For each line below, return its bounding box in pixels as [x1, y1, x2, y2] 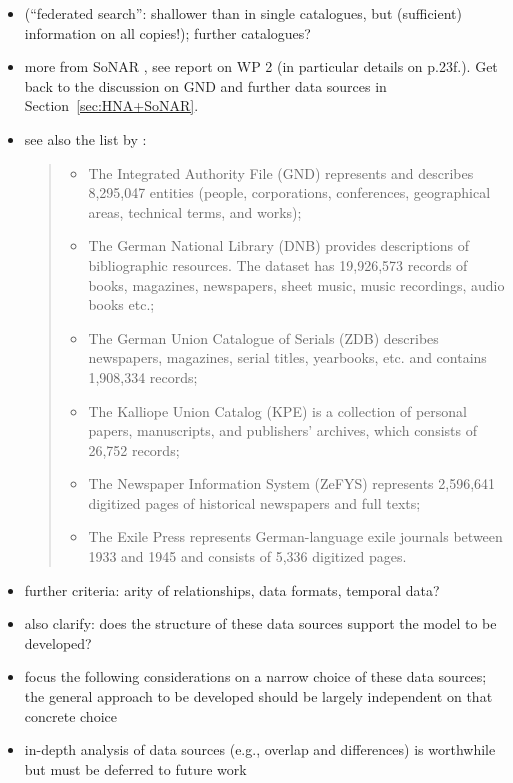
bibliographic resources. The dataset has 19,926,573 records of [88, 254, 468, 275]
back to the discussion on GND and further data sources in [24, 75, 387, 96]
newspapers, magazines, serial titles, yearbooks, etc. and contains [88, 347, 487, 368]
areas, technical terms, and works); [88, 201, 302, 222]
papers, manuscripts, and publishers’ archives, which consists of [88, 420, 477, 441]
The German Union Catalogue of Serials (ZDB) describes [88, 327, 439, 348]
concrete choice [24, 705, 117, 726]
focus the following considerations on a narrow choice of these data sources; [24, 666, 487, 687]
